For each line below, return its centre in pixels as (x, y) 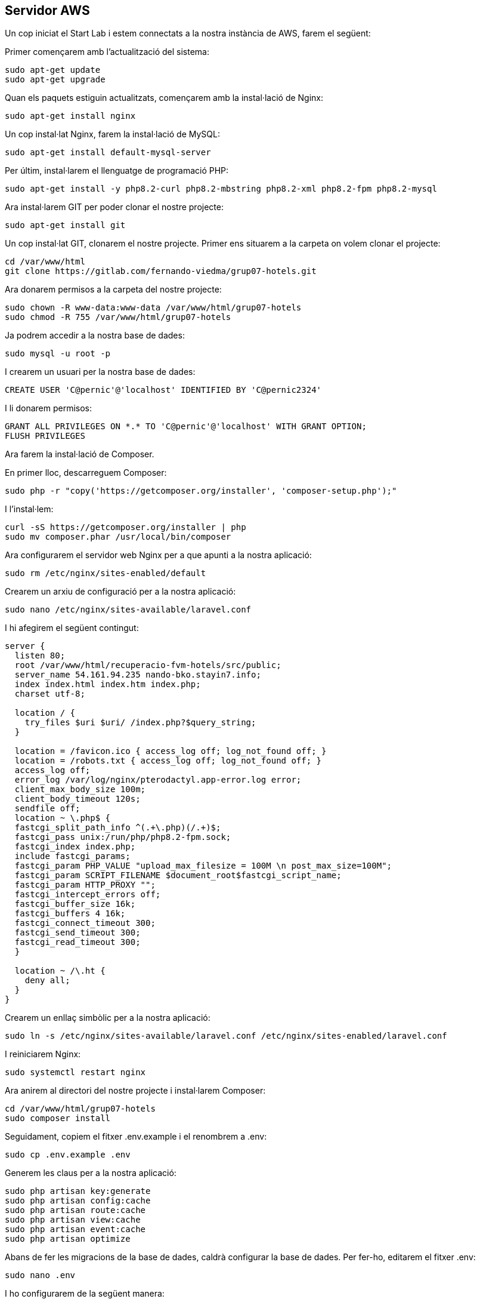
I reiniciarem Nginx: (43, 1054)
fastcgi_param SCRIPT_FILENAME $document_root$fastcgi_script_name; (178, 875)
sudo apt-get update (53, 70)
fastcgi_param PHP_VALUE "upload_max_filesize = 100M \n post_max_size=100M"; (203, 866)
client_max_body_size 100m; (80, 789)
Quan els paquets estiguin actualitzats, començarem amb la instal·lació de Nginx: (164, 98)
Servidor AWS (47, 10)
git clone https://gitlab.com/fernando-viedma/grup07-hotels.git (161, 271)
